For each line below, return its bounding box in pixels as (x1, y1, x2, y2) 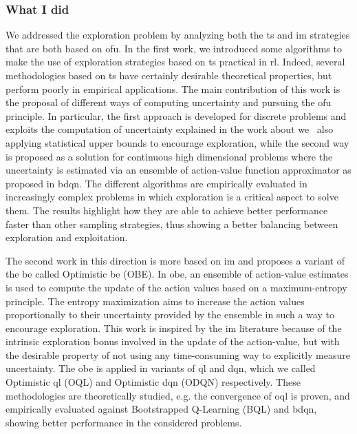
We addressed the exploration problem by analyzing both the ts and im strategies (6, 28, 350, 42)
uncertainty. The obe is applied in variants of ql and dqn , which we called (6, 361, 316, 375)
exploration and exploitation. (6, 230, 128, 245)
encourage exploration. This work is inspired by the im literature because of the (6, 320, 342, 335)
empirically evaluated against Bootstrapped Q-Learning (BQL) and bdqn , (6, 402, 317, 416)
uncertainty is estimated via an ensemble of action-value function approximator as (6, 163, 351, 177)
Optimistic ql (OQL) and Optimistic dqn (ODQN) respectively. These (6, 375, 301, 389)
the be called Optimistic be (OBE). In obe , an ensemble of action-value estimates (6, 267, 349, 281)
